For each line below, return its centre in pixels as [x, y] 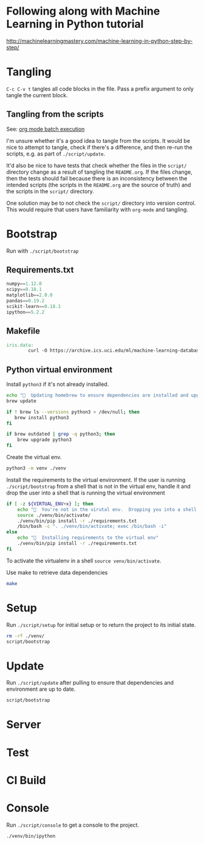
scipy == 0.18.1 [24, 290]
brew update [21, 401]
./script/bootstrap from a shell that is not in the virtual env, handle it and [98, 486]
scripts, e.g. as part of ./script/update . [56, 154]
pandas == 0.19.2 [25, 301]
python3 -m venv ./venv [36, 468]
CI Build [26, 780]
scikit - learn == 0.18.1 [34, 306]
